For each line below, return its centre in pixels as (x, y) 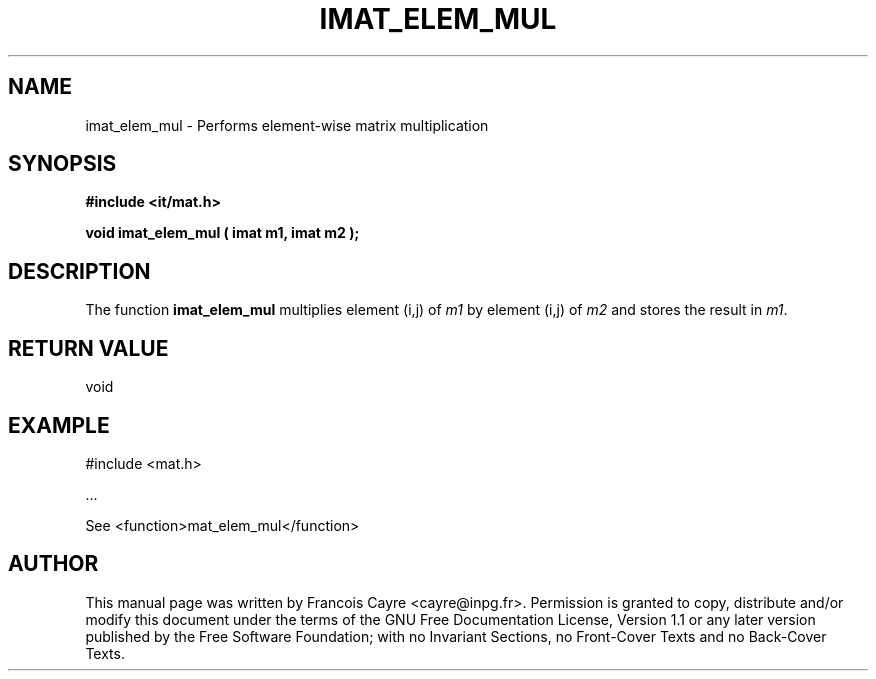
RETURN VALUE (88, 348)
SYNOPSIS (62, 164)
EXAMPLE (59, 425)
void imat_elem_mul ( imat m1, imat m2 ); (222, 233)
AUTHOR (53, 564)
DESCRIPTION (79, 271)
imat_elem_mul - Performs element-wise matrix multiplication (287, 125)
